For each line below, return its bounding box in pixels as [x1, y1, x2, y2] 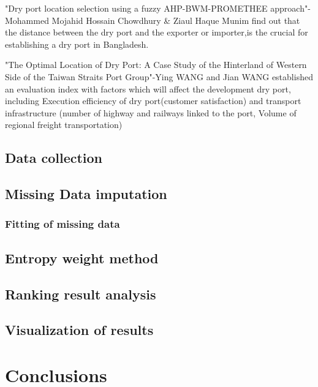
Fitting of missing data [5, 216, 120, 231]
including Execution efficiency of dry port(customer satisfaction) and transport [5, 94, 301, 107]
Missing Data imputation [5, 184, 167, 203]
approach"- [270, 2, 311, 14]
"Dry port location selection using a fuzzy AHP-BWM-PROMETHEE [5, 2, 268, 14]
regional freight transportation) [5, 118, 123, 131]
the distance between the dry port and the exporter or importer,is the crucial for [5, 26, 308, 39]
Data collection [5, 148, 103, 167]
